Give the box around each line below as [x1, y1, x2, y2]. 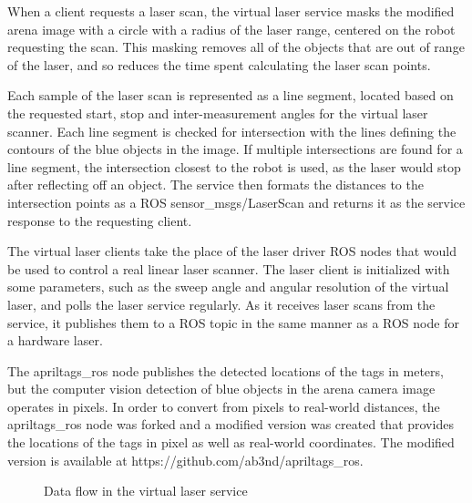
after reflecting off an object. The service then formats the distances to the [7, 175, 424, 194]
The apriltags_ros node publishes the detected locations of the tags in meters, [7, 361, 444, 380]
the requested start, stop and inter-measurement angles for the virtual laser [7, 103, 428, 122]
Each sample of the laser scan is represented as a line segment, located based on [7, 86, 454, 105]
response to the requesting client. [7, 210, 192, 230]
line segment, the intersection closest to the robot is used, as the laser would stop [7, 157, 461, 176]
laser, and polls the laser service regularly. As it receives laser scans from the [7, 294, 436, 313]
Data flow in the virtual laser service [44, 481, 248, 500]
